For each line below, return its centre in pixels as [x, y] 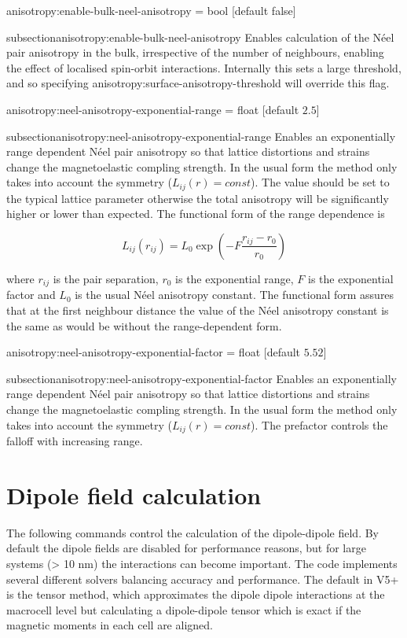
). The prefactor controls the [319, 424]
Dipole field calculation [134, 494]
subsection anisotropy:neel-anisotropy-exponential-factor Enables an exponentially [202, 378]
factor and [31, 295]
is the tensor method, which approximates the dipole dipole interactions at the [196, 594]
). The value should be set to [320, 182]
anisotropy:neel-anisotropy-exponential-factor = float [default [154, 352]
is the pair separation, [106, 278]
